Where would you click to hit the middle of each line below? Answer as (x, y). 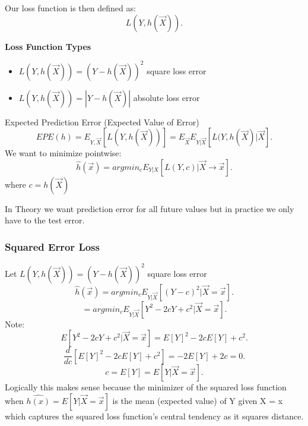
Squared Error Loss (52, 246)
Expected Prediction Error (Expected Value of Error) (102, 122)
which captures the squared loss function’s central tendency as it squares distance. (154, 416)
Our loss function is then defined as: (70, 8)
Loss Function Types (48, 46)
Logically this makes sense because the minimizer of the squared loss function (146, 387)
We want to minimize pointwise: (63, 153)
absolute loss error (166, 97)
